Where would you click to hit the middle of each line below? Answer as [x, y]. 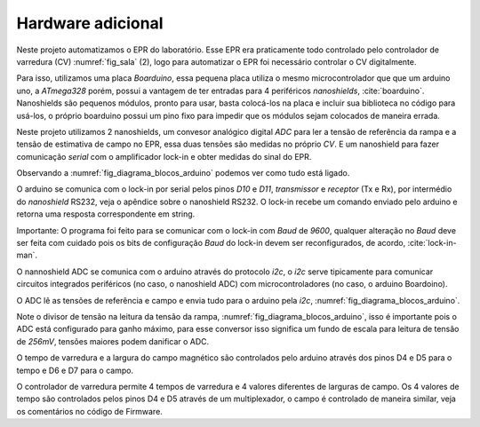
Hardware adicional [90, 23]
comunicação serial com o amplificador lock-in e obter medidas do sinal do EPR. [164, 156]
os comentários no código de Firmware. [90, 411]
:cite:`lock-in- [432, 243]
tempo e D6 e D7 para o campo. [75, 370]
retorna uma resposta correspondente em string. [106, 214]
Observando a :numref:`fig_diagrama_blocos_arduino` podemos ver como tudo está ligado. [183, 173]
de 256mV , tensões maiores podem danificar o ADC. [113, 341]
